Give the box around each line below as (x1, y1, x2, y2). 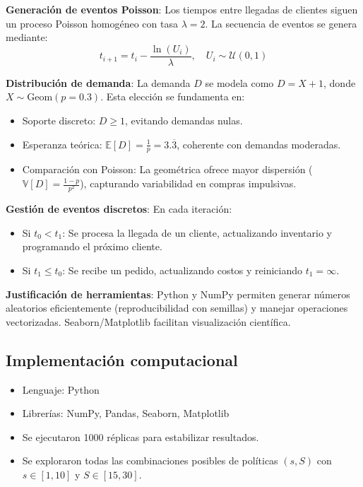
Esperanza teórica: (22, 136, 102, 151)
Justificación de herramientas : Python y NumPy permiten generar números (6, 286, 350, 301)
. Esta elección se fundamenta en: (100, 89, 245, 104)
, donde (323, 75, 356, 90)
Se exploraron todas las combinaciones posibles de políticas (22, 453, 278, 468)
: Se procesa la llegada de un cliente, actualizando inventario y (62, 225, 332, 240)
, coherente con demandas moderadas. (177, 136, 341, 151)
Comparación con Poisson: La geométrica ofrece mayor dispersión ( (22, 162, 313, 177)
